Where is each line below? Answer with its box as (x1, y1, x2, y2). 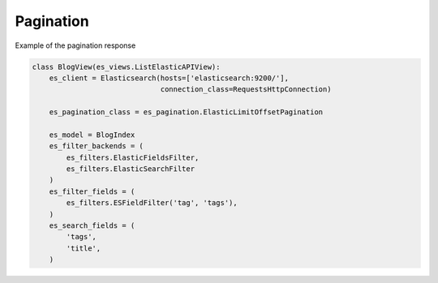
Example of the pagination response (15, 41, 136, 50)
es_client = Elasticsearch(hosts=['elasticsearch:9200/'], (49, 73, 290, 83)
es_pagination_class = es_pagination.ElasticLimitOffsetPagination (49, 108, 324, 117)
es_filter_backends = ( (49, 142, 144, 151)
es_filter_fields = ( (49, 187, 135, 196)
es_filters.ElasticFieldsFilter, (66, 152, 200, 162)
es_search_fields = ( (49, 221, 135, 230)
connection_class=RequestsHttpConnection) (160, 85, 332, 94)
